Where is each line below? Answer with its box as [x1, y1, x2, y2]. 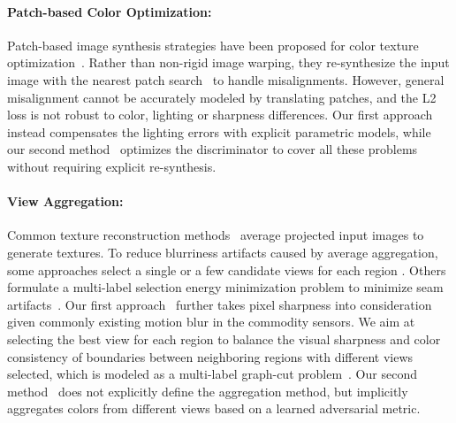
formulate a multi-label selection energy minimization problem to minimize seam [7, 278, 444, 296]
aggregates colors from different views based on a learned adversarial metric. [7, 399, 421, 418]
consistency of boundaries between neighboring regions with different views [7, 347, 414, 365]
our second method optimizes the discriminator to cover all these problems [7, 140, 418, 158]
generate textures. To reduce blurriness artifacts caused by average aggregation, [7, 242, 438, 261]
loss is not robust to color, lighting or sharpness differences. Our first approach [7, 105, 433, 124]
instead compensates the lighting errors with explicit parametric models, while [7, 122, 431, 141]
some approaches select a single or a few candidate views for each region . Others [7, 260, 446, 279]
